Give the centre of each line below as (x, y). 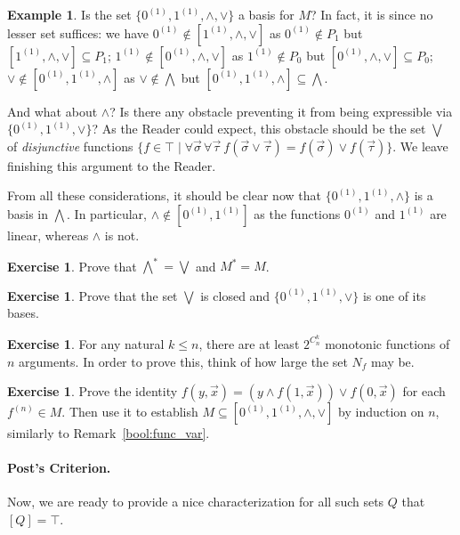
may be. (393, 361)
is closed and (235, 295)
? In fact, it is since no (372, 14)
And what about (52, 111)
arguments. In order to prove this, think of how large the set (183, 361)
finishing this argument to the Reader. (112, 165)
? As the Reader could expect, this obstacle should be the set (259, 129)
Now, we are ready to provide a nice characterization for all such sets (196, 502)
